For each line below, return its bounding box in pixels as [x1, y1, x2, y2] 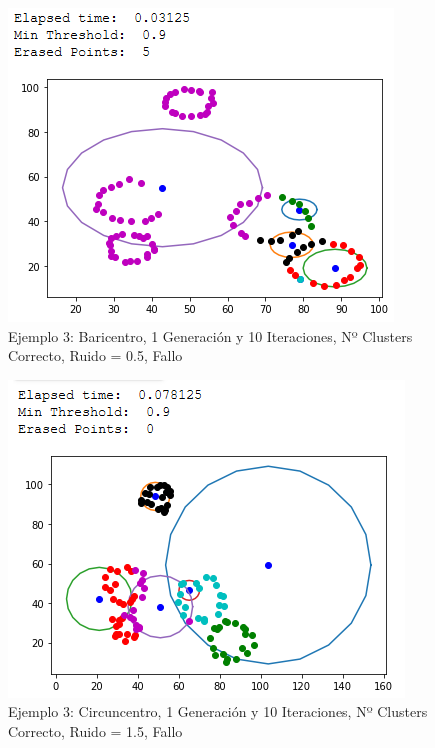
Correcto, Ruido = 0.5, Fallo [8, 345, 183, 366]
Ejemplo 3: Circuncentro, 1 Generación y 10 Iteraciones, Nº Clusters [8, 701, 428, 722]
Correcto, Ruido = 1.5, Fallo [8, 720, 183, 741]
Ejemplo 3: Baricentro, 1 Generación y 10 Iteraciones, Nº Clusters [8, 325, 413, 346]
